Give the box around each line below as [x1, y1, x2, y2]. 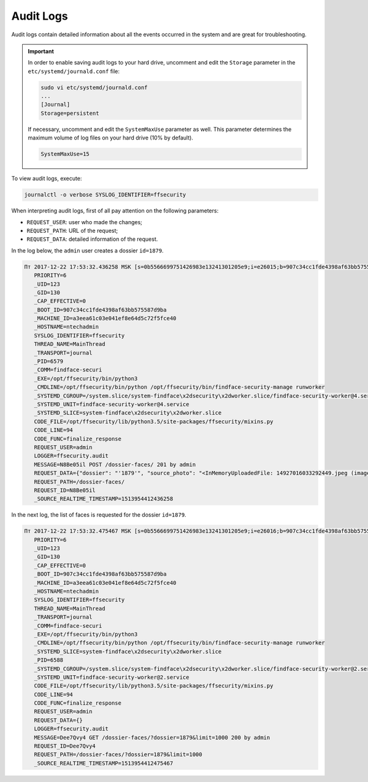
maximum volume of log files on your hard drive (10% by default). [28, 134, 193, 141]
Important [28, 47, 55, 55]
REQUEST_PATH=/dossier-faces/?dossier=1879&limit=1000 [34, 751, 202, 758]
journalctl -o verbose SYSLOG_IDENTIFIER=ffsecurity [24, 191, 186, 198]
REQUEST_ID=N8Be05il [34, 487, 96, 494]
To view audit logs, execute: [11, 175, 82, 182]
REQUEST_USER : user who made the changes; [26, 218, 142, 225]
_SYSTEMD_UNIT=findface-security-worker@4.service [34, 401, 190, 408]
